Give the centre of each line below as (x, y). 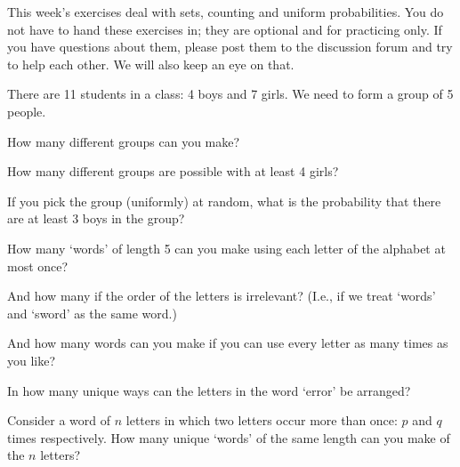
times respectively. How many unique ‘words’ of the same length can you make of (229, 437)
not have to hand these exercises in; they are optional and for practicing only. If (225, 29)
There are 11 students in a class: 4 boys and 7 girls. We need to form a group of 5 (230, 94)
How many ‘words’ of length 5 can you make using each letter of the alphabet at (226, 248)
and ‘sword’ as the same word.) (92, 313)
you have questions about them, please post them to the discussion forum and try (230, 47)
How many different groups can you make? (124, 141)
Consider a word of (59, 420)
